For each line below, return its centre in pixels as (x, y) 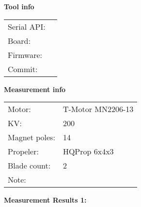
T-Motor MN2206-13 (98, 109)
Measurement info (35, 89)
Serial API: (27, 26)
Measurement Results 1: (45, 200)
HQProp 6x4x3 (88, 151)
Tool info (19, 6)
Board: (19, 40)
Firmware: (25, 55)
